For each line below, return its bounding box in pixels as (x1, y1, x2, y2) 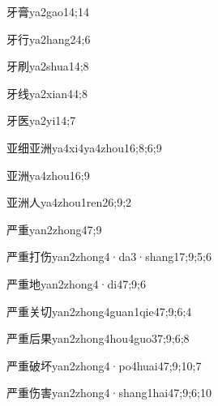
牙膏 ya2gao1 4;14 (6, 3, 89, 19)
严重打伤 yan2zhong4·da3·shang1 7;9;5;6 (6, 248, 212, 265)
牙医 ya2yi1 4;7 (6, 112, 76, 129)
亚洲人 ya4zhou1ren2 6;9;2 (6, 194, 132, 211)
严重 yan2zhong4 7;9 (6, 220, 102, 237)
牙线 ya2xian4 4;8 (6, 84, 88, 101)
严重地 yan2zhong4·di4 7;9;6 (6, 275, 146, 292)
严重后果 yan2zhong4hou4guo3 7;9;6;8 (6, 330, 190, 347)
